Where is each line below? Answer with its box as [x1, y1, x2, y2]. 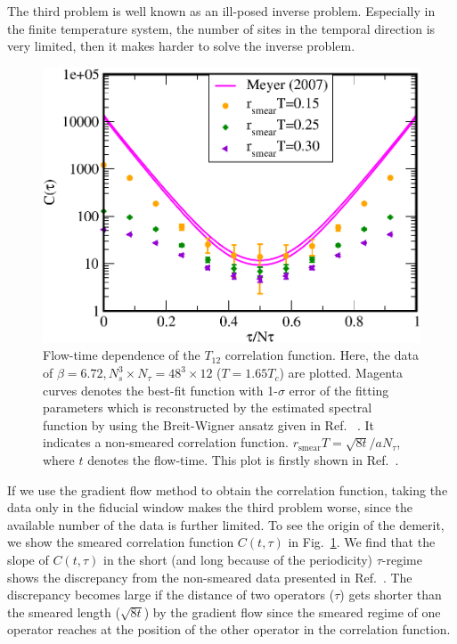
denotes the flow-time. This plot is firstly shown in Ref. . [87, 451, 399, 469]
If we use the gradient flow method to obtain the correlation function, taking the [7, 480, 448, 499]
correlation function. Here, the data [224, 346, 419, 364]
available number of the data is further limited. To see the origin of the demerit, [7, 515, 445, 534]
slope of [7, 550, 49, 568]
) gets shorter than [339, 585, 442, 604]
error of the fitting [289, 380, 389, 399]
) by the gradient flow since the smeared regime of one [143, 602, 441, 621]
